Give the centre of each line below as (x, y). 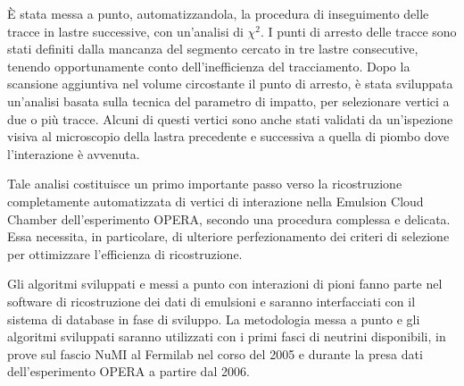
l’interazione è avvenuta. (74, 153)
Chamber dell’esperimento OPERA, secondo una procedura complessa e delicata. (229, 218)
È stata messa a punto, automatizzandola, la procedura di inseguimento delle (218, 13)
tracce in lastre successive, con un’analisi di (125, 31)
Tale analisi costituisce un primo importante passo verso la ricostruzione (205, 184)
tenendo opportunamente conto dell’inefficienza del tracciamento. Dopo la (209, 66)
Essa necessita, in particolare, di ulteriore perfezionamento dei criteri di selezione (228, 236)
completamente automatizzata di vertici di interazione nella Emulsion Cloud (215, 201)
